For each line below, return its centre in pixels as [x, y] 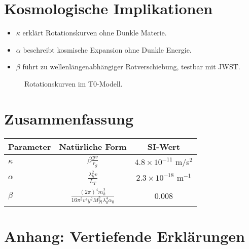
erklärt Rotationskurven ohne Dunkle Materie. [95, 33]
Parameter [30, 146]
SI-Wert [164, 146]
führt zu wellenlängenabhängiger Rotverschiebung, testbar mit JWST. [131, 67]
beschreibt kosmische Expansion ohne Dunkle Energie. [107, 49]
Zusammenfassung [69, 118]
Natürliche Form [93, 146]
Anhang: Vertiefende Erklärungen [124, 236]
